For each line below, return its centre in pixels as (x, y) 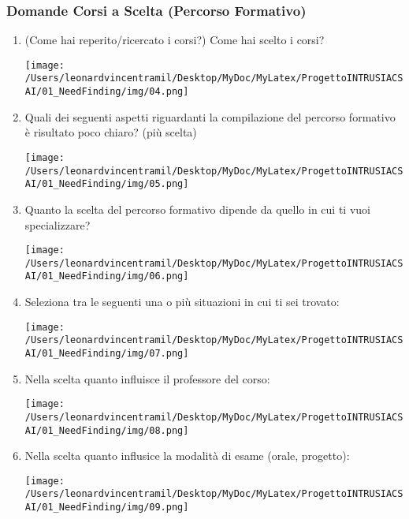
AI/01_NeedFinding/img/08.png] (107, 430)
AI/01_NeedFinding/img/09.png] (107, 508)
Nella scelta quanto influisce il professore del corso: (147, 378)
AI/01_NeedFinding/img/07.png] (107, 353)
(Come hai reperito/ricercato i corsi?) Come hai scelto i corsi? (175, 40)
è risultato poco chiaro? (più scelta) (111, 132)
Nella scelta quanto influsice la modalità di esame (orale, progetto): (187, 456)
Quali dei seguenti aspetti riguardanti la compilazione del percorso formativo (210, 116)
